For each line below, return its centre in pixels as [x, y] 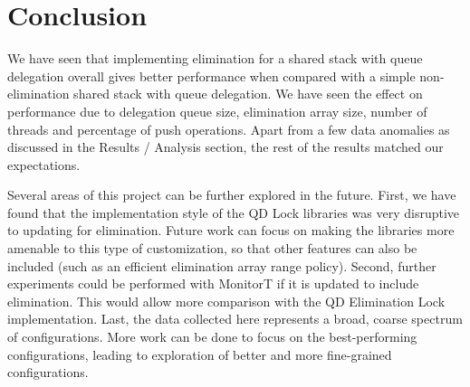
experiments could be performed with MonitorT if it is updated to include [213, 283]
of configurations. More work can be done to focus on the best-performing [212, 337]
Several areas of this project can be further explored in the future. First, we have [232, 195]
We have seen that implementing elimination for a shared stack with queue [215, 58]
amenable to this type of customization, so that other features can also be [212, 248]
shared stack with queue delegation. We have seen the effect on [248, 94]
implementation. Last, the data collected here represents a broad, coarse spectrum [235, 319]
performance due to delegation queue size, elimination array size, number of [217, 111]
